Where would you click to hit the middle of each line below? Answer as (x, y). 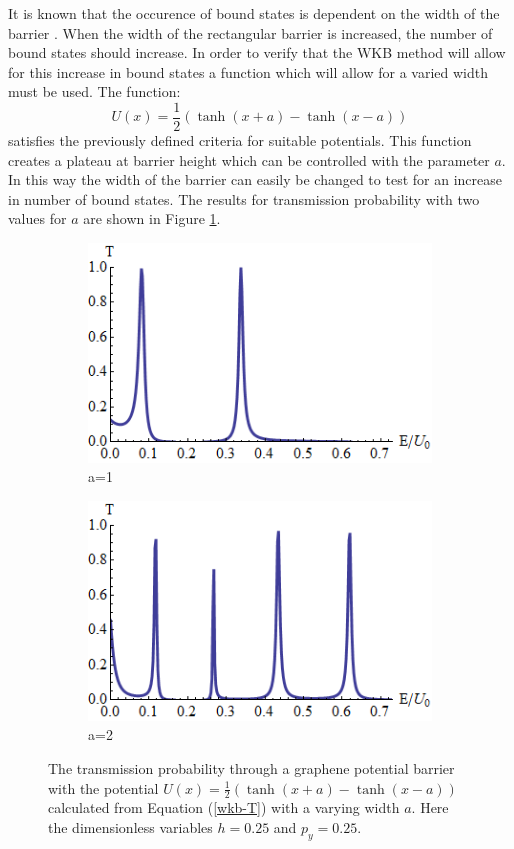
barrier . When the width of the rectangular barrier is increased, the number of (250, 32)
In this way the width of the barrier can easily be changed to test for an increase (255, 179)
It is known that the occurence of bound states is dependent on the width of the (254, 13)
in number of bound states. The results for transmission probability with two (244, 198)
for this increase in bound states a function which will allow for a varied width (248, 71)
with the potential (103, 787)
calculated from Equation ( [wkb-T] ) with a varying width (224, 807)
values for (37, 218)
